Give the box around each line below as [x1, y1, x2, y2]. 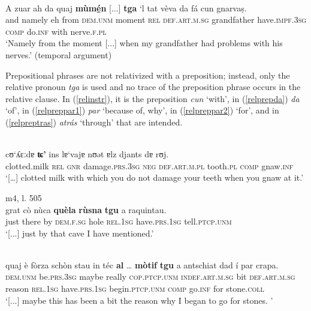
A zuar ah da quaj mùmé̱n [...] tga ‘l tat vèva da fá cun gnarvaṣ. [5, 1, 247, 14]
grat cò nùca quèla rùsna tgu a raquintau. [5, 203, 167, 216]
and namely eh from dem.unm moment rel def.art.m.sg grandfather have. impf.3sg [5, 13, 307, 26]
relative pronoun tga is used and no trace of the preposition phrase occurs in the [5, 80, 301, 93]
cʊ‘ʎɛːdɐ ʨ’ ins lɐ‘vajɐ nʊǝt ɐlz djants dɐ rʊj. [5, 148, 169, 160]
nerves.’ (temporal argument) [5, 48, 112, 61]
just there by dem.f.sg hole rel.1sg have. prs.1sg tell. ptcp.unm [5, 215, 232, 228]
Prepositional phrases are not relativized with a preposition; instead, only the [5, 68, 290, 81]
